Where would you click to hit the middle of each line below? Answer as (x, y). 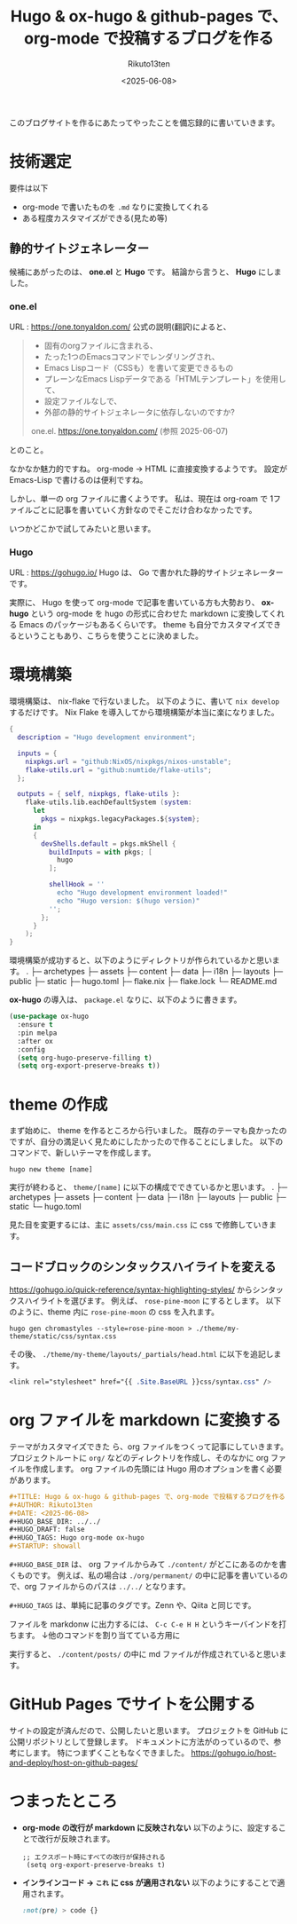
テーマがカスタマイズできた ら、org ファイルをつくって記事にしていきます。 (148, 1447)
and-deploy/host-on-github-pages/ (74, 1762)
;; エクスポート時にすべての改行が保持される (94, 1857)
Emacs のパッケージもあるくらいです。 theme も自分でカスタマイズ (142, 625)
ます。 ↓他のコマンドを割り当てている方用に (98, 1636)
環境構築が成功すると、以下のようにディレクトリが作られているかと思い (141, 960)
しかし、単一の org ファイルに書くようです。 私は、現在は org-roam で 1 (141, 498)
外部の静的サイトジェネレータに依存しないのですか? (139, 412)
